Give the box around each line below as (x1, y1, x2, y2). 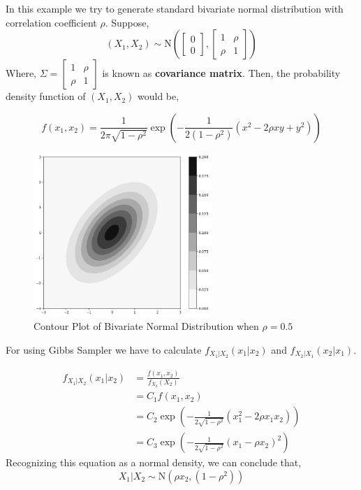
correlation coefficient (6, 15, 97, 29)
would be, (138, 89, 179, 103)
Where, (6, 66, 36, 80)
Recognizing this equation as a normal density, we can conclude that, (6, 455, 302, 470)
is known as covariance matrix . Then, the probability (102, 66, 341, 80)
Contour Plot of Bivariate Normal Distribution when (34, 319, 259, 333)
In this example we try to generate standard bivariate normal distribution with (6, 1, 344, 15)
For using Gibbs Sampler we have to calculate (6, 342, 202, 356)
